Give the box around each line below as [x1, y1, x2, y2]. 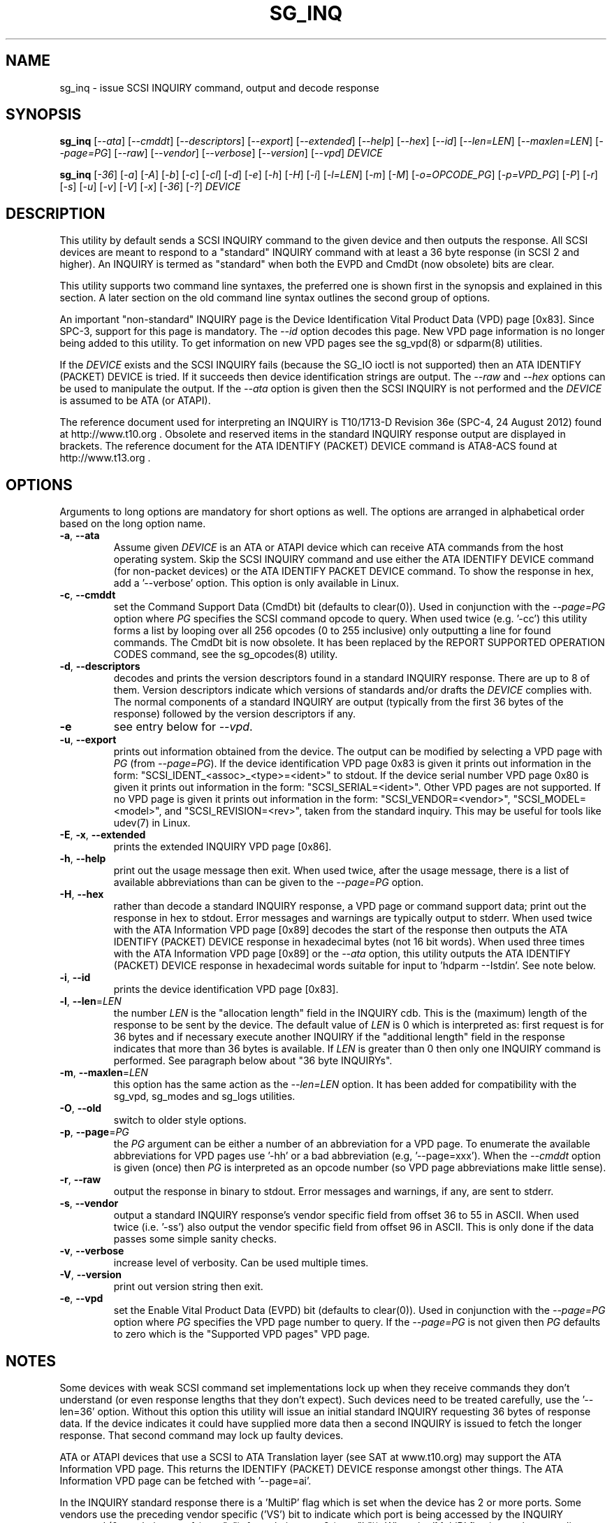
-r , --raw [59, 1173, 101, 1186]
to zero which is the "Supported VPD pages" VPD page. [113, 1328, 370, 1340]
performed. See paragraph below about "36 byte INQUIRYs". [113, 1054, 393, 1067]
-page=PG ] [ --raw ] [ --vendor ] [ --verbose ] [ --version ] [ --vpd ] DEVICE [59, 147, 383, 159]
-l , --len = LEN [59, 995, 122, 1008]
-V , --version [59, 1268, 122, 1281]
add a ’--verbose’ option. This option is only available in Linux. [113, 577, 400, 589]
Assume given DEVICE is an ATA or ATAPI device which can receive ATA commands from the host [113, 541, 564, 554]
